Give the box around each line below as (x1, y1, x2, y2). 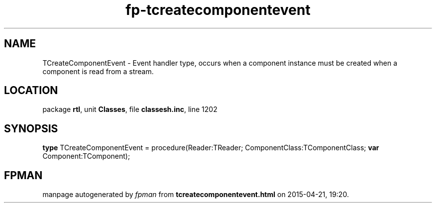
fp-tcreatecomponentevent (125, 1, 311, 18)
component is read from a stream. (42, 67, 154, 76)
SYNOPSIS (4, 122, 58, 135)
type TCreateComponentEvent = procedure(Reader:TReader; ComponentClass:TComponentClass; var (42, 143, 379, 152)
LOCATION (4, 84, 58, 97)
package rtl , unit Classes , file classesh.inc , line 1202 (42, 105, 218, 114)
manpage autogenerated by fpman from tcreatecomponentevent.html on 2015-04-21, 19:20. (42, 190, 349, 199)
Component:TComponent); (42, 152, 130, 161)
